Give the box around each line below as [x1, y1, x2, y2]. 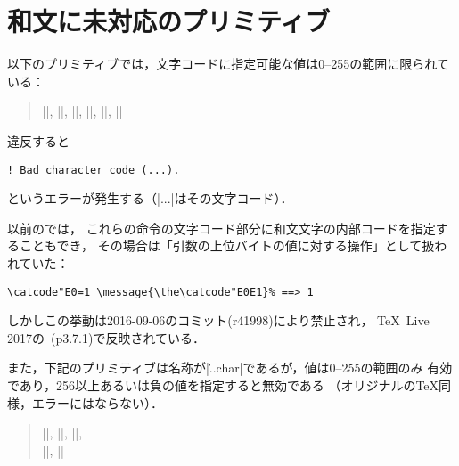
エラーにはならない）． [31, 393, 163, 412]
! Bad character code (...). [7, 163, 180, 176]
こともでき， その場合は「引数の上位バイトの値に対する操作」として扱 [19, 236, 435, 255]
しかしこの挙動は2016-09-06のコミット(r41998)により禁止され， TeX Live [7, 311, 430, 330]
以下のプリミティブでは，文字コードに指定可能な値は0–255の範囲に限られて [7, 54, 449, 73]
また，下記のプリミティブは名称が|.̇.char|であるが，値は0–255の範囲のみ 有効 [7, 358, 453, 377]
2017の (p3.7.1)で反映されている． [7, 328, 206, 347]
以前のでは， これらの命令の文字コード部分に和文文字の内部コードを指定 [7, 218, 436, 237]
